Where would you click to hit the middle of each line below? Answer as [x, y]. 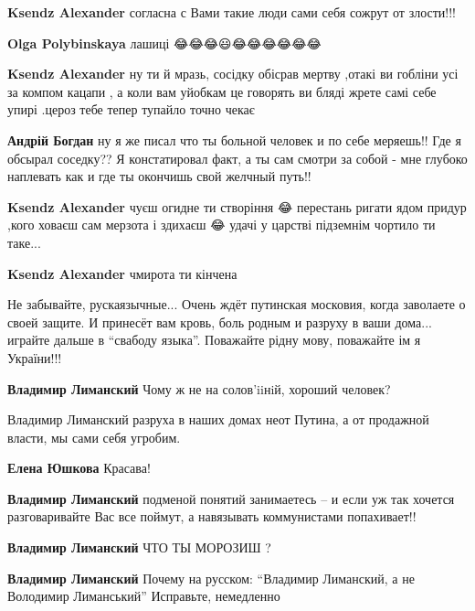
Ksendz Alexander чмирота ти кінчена [122, 273]
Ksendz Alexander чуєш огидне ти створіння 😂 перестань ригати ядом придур [237, 206]
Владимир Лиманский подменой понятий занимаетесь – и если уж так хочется [231, 498]
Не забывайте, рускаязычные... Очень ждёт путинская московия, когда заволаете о [237, 304]
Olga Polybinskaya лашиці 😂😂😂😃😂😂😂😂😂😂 [164, 43]
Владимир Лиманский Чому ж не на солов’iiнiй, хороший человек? [199, 388]
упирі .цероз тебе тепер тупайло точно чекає [131, 109]
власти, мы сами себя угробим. [94, 437]
